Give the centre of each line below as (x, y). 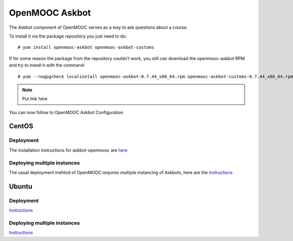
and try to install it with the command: (47, 65)
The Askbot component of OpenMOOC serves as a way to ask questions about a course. (98, 27)
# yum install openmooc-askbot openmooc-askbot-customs (86, 47)
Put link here (35, 99)
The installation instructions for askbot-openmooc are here (68, 150)
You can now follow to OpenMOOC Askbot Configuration (66, 112)
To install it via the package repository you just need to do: (68, 36)
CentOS (21, 126)
